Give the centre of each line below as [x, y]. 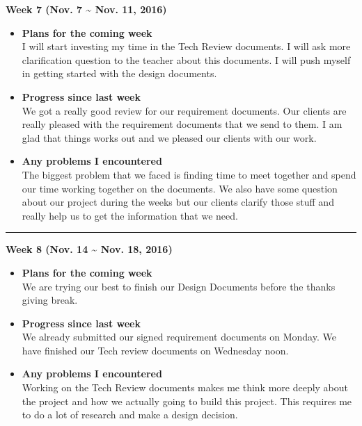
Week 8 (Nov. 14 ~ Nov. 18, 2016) [89, 249]
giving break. [50, 300]
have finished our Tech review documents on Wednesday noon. [155, 350]
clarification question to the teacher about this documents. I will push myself [186, 59]
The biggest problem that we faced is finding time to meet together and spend [189, 174]
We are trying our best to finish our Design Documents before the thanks [179, 286]
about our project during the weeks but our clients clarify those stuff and [178, 202]
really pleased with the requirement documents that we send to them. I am [182, 124]
